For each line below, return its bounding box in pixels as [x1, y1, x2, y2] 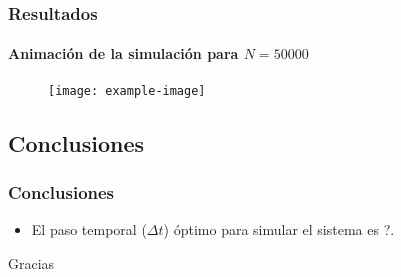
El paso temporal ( [31, 219, 147, 240]
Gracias [8, 252, 55, 273]
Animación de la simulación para [8, 43, 239, 64]
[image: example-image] [48, 83, 206, 98]
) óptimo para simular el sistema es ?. [163, 219, 395, 240]
